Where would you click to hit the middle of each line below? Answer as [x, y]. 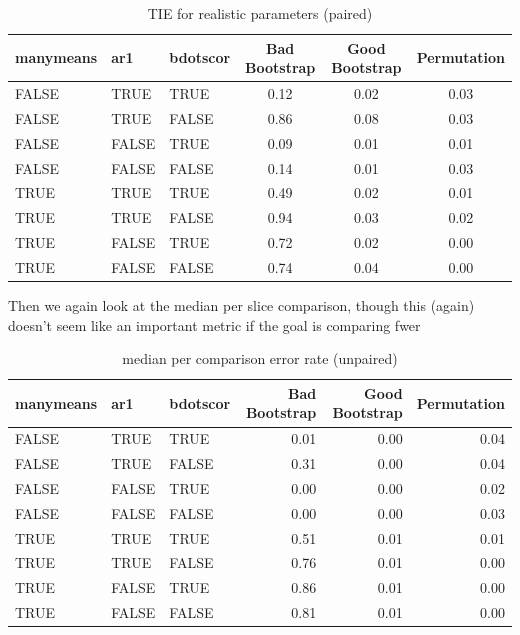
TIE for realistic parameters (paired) [260, 13]
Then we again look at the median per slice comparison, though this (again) [241, 305]
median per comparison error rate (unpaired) [260, 358]
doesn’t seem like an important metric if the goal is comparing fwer [214, 324]
